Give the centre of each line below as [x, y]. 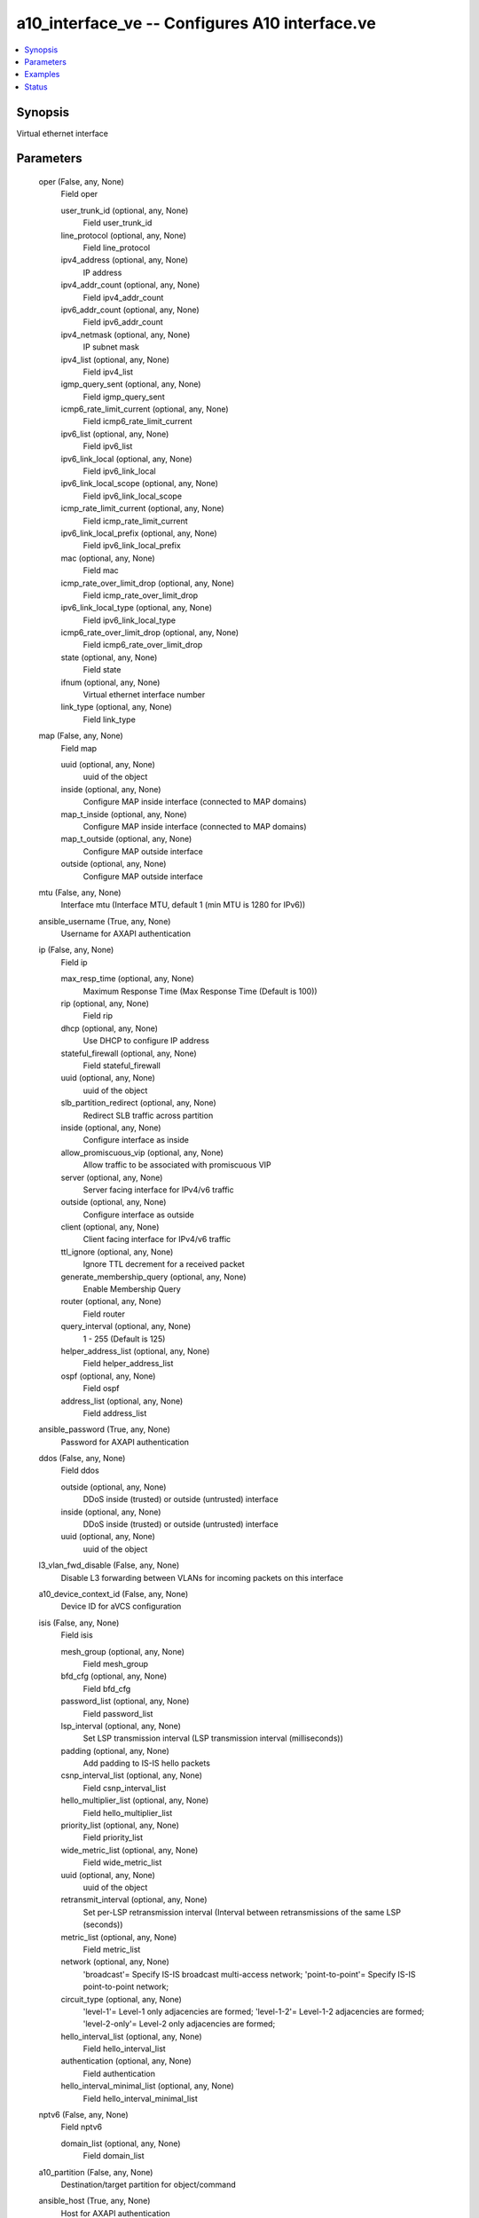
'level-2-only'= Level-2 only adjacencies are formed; [179, 2024]
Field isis [77, 1635]
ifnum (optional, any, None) [110, 682]
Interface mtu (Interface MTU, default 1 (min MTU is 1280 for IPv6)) [183, 905]
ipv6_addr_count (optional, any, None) [130, 310]
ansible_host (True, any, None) [94, 2201]
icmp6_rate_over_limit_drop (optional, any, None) [150, 633]
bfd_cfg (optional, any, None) [114, 1676]
